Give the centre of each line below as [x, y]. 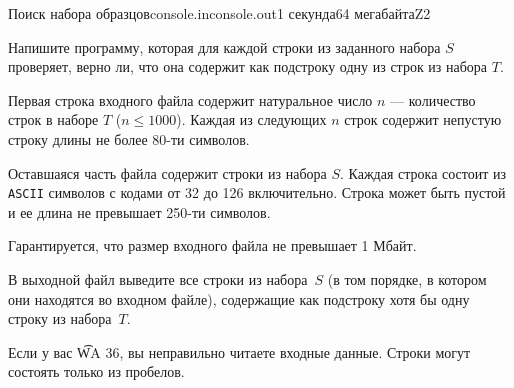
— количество [433, 99]
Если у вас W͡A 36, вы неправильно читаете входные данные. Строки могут [239, 351]
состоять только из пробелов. [96, 371]
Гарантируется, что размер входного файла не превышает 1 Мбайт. [212, 245]
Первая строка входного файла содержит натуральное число [190, 99]
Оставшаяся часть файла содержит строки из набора [167, 172]
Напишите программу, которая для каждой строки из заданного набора [224, 46]
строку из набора [60, 318]
